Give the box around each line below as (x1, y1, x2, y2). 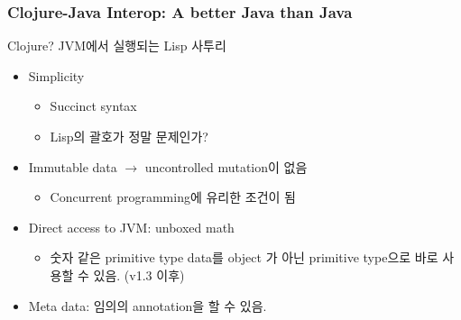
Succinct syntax (50, 96, 137, 115)
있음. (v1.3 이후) (93, 265, 185, 284)
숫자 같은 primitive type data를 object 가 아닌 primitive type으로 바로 (50, 248, 438, 267)
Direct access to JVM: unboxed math (28, 217, 235, 236)
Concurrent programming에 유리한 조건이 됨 (50, 187, 296, 206)
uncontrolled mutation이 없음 (144, 157, 308, 176)
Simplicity (28, 66, 85, 85)
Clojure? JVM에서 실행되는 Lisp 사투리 (7, 36, 226, 55)
